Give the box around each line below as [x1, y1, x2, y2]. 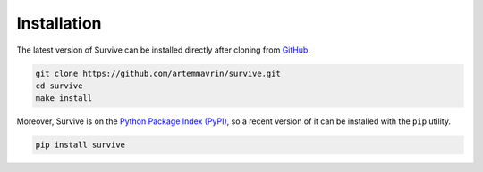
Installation [16, 13, 102, 33]
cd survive [35, 80, 83, 91]
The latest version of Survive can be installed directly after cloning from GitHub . [16, 45, 310, 55]
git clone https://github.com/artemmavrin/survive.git [35, 68, 281, 78]
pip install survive [35, 140, 125, 151]
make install [35, 94, 93, 103]
